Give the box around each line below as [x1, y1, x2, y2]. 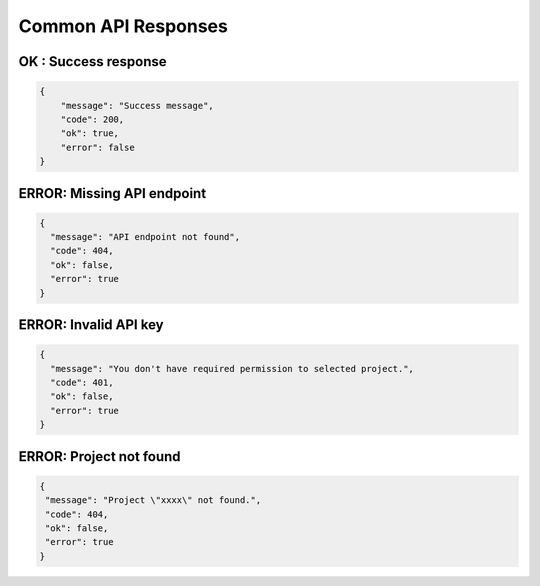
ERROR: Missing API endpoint [18, 185, 207, 202]
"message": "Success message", [60, 100, 214, 111]
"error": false [60, 141, 135, 153]
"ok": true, [60, 128, 120, 139]
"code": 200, [60, 113, 125, 125]
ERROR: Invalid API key [18, 316, 164, 334]
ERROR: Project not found [18, 448, 181, 465]
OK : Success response [18, 53, 167, 70]
